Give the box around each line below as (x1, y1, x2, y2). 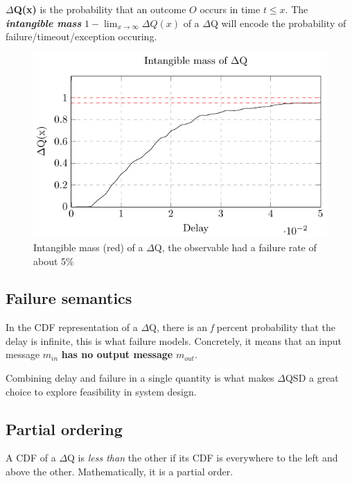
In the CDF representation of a (6, 320, 138, 334)
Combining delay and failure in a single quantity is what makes (6, 371, 274, 385)
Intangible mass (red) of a (33, 239, 143, 254)
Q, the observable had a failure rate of (154, 239, 317, 254)
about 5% (33, 253, 74, 268)
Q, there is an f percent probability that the (149, 320, 336, 334)
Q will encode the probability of (210, 15, 346, 30)
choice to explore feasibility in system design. (6, 384, 197, 398)
